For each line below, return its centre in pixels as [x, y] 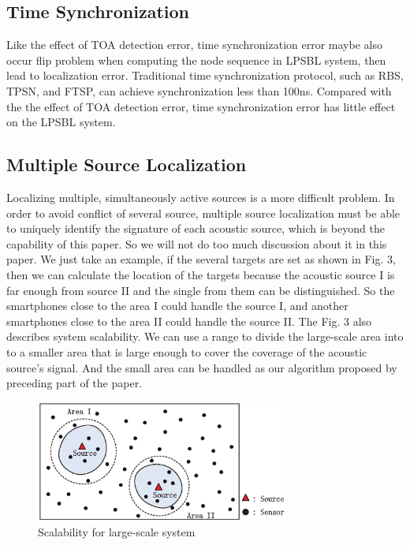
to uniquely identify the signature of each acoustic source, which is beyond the [196, 228]
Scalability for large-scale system [117, 532]
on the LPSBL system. [61, 122]
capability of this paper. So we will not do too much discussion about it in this [197, 243]
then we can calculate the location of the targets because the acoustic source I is [201, 274]
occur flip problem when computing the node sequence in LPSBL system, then [196, 60]
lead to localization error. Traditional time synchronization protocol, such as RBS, [205, 75]
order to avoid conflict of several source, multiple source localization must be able [203, 213]
